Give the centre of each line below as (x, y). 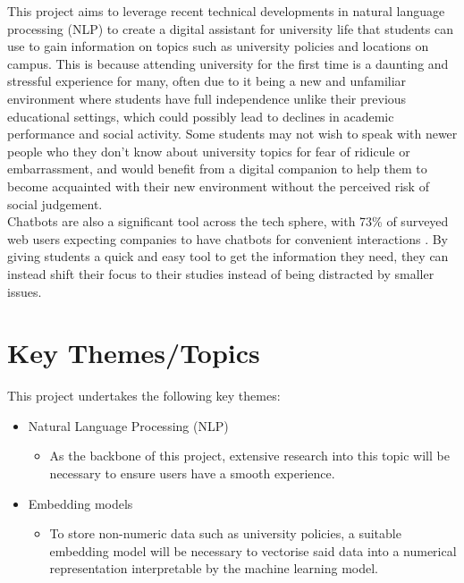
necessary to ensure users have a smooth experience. (192, 473)
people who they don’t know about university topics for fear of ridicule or (209, 151)
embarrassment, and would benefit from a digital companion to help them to (217, 169)
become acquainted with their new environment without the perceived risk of (218, 186)
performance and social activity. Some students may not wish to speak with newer (232, 134)
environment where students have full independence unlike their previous (207, 98)
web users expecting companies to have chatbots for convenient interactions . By (228, 238)
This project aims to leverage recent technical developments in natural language (226, 11)
